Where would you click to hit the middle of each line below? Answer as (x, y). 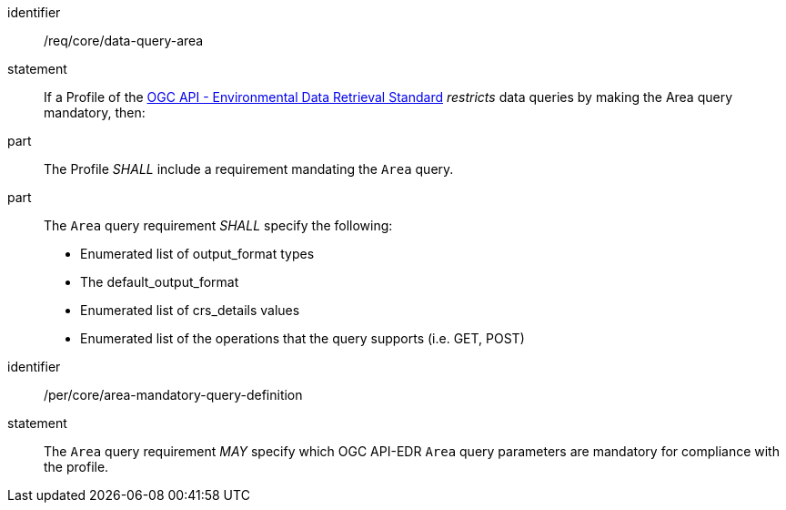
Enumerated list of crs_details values (190, 310)
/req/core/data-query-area (124, 41)
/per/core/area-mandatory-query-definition (173, 395)
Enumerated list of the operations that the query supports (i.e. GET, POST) (302, 338)
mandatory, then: (95, 112)
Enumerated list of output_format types (197, 254)
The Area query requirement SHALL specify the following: (218, 225)
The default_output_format (160, 282)
